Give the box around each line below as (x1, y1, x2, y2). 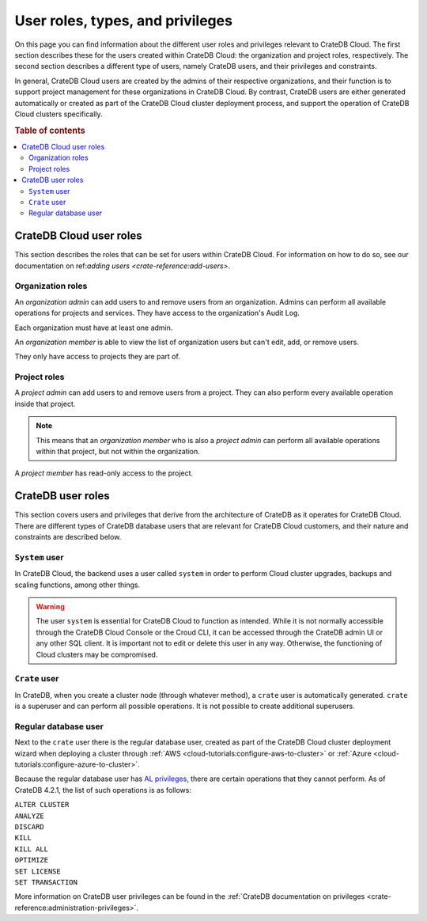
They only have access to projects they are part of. (14, 352, 181, 362)
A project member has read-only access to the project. (14, 468, 194, 478)
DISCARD (14, 822, 45, 831)
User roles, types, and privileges (14, 12, 233, 29)
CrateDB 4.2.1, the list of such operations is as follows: (14, 785, 191, 794)
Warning (36, 601, 65, 611)
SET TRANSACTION (14, 877, 78, 886)
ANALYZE (14, 811, 45, 821)
